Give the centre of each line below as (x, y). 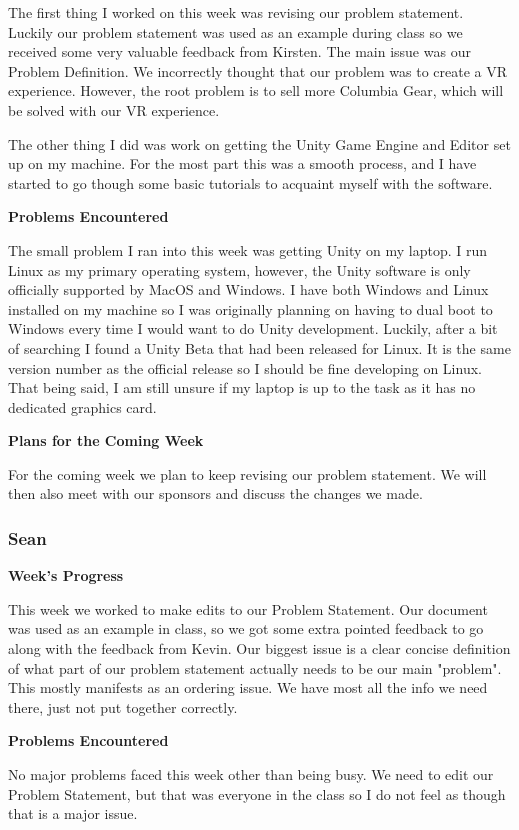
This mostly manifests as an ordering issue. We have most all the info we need (248, 687)
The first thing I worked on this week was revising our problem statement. (236, 12)
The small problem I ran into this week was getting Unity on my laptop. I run (248, 249)
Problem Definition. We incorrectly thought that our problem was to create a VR (258, 70)
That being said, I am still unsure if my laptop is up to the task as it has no (242, 387)
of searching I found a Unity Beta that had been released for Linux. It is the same (259, 347)
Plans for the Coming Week (106, 440)
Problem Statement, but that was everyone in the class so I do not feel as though (257, 793)
